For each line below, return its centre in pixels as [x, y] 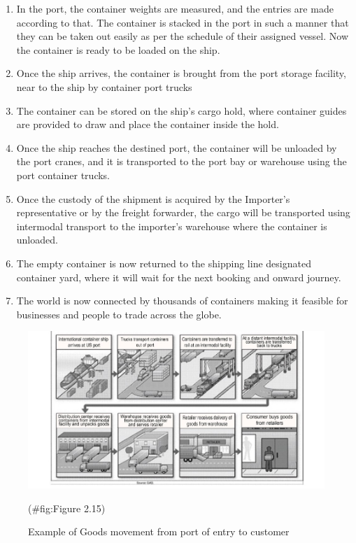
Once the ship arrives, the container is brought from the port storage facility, [181, 73]
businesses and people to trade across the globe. [119, 314]
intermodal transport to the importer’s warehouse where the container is [172, 226]
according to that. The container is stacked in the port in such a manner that [183, 22]
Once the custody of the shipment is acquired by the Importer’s [153, 198]
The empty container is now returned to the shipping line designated [164, 263]
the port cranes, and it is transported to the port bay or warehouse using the [181, 161]
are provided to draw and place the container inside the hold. [148, 124]
